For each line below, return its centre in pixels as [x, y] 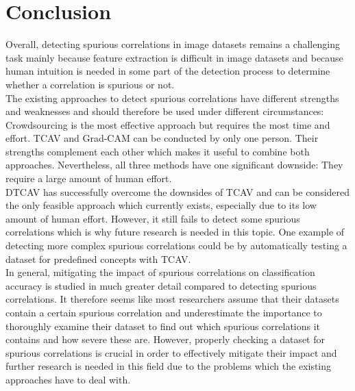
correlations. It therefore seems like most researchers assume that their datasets [172, 299]
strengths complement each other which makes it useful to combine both [158, 151]
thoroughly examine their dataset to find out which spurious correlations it [163, 326]
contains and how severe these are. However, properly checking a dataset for [165, 339]
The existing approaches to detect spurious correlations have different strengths [172, 98]
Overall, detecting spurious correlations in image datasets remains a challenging [173, 44]
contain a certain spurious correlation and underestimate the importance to [164, 312]
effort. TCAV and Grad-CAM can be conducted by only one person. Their [162, 138]
